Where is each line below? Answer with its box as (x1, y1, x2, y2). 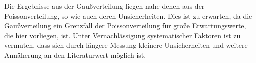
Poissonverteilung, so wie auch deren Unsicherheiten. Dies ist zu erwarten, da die (4, 10, 252, 21)
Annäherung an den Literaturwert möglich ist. (4, 49, 146, 60)
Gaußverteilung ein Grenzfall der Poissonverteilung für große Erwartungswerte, (4, 20, 246, 31)
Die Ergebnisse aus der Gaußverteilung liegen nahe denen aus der (4, 1, 205, 11)
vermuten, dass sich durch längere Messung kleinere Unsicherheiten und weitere (4, 40, 248, 50)
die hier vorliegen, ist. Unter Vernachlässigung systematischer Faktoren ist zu (4, 30, 241, 40)
